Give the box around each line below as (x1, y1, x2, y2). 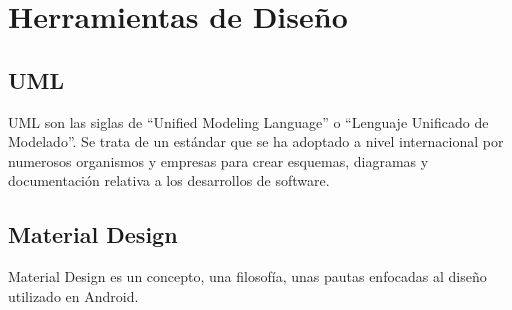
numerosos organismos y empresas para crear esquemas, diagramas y (8, 150, 429, 171)
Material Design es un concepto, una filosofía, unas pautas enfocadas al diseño (8, 266, 487, 287)
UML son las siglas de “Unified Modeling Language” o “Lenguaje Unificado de (8, 111, 489, 132)
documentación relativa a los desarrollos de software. (8, 170, 330, 191)
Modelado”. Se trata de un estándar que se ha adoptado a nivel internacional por (8, 131, 504, 152)
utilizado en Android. (8, 285, 139, 306)
